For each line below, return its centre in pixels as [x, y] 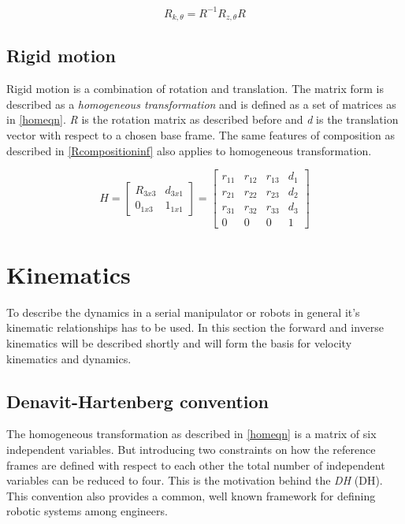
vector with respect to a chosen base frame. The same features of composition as [201, 134]
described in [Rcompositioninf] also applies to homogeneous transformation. [189, 150]
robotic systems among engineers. [87, 511]
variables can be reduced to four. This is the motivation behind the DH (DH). [195, 480]
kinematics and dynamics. [69, 358]
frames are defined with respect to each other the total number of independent [196, 465]
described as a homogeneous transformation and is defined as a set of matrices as [201, 104]
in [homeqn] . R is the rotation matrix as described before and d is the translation [202, 119]
